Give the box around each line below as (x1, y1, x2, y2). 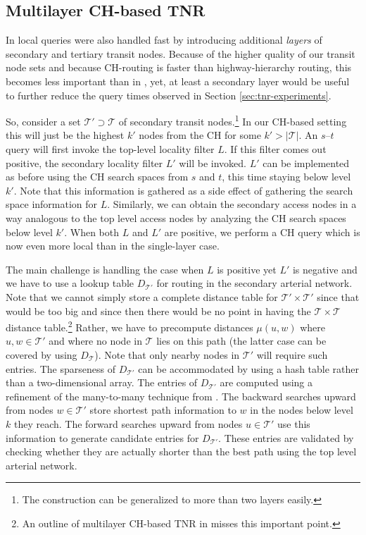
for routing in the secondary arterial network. (156, 276, 353, 290)
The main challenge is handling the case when (6, 262, 204, 276)
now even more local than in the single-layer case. (6, 238, 220, 253)
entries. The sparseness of (6, 361, 115, 376)
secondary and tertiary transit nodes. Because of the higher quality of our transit (6, 46, 355, 61)
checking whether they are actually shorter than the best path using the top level (6, 444, 357, 459)
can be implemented (263, 155, 350, 170)
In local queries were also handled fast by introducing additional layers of (6, 32, 322, 47)
